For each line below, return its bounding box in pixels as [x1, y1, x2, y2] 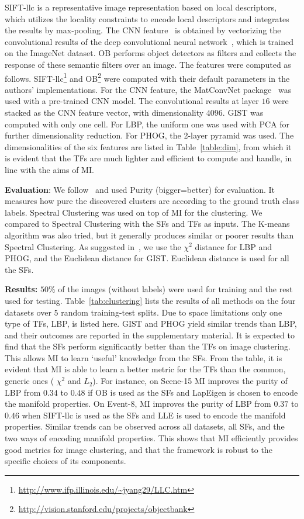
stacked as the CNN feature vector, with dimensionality [5, 106, 204, 118]
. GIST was [222, 106, 264, 118]
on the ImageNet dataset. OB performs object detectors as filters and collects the [5, 47, 296, 59]
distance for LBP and [195, 240, 272, 252]
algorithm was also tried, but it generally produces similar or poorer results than [5, 229, 294, 241]
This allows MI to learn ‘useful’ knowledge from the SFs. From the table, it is [5, 351, 282, 364]
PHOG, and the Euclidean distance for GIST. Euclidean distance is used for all [5, 252, 289, 264]
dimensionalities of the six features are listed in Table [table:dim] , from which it [5, 140, 292, 153]
